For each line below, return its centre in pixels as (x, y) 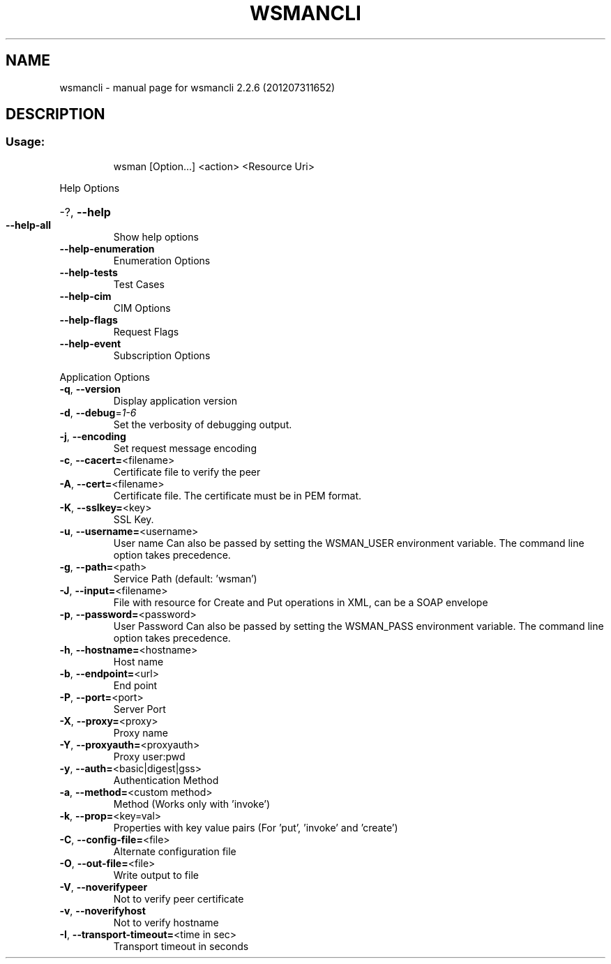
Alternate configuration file (175, 851)
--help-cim (85, 296)
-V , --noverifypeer (104, 887)
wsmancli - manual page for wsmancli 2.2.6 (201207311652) (197, 87)
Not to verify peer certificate (179, 898)
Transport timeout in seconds (181, 946)
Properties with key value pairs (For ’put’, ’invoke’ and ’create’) (256, 827)
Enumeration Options (162, 260)
